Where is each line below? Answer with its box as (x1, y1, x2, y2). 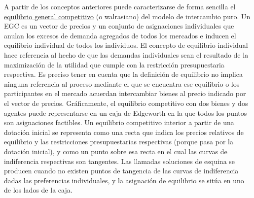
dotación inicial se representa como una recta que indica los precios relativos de (4, 127, 244, 137)
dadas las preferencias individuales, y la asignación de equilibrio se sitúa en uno (4, 175, 244, 185)
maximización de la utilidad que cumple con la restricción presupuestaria (4, 59, 224, 69)
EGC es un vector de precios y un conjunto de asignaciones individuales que (4, 21, 234, 31)
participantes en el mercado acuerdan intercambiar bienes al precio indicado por (4, 88, 246, 99)
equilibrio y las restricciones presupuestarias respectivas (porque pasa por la (4, 136, 233, 147)
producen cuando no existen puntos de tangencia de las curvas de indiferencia (4, 165, 239, 176)
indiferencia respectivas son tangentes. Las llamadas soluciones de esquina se (4, 156, 235, 166)
